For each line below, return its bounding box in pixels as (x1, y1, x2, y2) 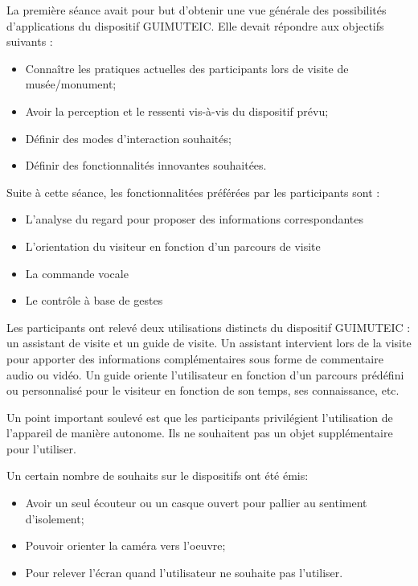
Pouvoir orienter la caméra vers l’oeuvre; (25, 537, 226, 554)
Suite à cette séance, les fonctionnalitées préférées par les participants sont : (6, 183, 380, 200)
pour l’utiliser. (6, 440, 76, 457)
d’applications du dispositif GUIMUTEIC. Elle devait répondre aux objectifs (6, 17, 384, 34)
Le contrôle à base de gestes (25, 292, 163, 309)
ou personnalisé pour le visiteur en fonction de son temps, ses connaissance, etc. (6, 382, 400, 399)
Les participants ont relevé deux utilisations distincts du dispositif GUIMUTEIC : (6, 318, 411, 335)
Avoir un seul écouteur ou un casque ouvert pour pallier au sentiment (25, 494, 367, 511)
